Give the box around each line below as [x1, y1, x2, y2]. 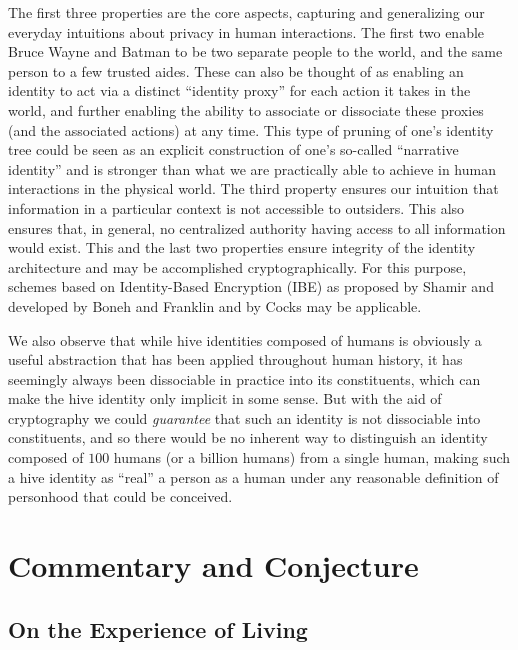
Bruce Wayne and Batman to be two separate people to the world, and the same [8, 41, 503, 62]
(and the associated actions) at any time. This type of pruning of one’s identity [8, 119, 494, 140]
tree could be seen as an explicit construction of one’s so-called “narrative [8, 139, 459, 160]
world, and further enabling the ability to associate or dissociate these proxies [8, 99, 484, 120]
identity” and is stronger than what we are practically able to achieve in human [8, 158, 496, 179]
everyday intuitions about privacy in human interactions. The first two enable [8, 21, 485, 42]
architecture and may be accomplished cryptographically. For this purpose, [8, 256, 467, 277]
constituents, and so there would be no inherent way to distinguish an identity [8, 427, 488, 448]
